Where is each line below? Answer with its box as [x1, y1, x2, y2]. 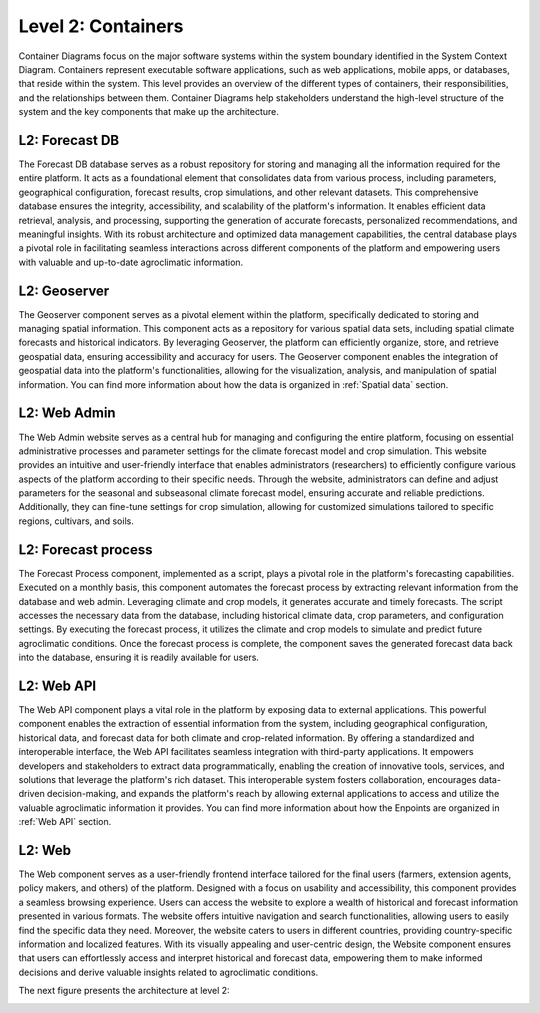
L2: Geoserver [18, 282, 110, 299]
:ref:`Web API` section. [18, 816, 112, 828]
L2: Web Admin [18, 405, 116, 422]
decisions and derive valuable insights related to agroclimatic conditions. [18, 966, 319, 978]
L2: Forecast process [18, 541, 153, 558]
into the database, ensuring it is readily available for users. [18, 651, 260, 664]
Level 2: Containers [18, 15, 184, 37]
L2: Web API [18, 677, 97, 694]
